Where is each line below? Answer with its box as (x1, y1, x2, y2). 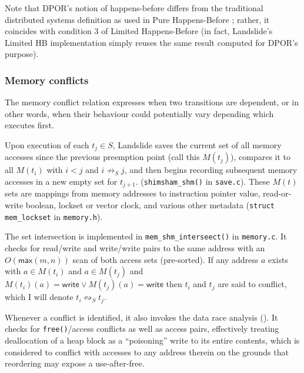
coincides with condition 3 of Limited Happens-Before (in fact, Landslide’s (5, 25, 273, 37)
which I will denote (5, 291, 74, 303)
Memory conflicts (5, 72, 89, 87)
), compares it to (230, 151, 291, 163)
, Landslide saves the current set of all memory (112, 138, 282, 151)
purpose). (5, 48, 39, 60)
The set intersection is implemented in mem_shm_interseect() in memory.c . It (5, 230, 287, 242)
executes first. (5, 119, 54, 131)
